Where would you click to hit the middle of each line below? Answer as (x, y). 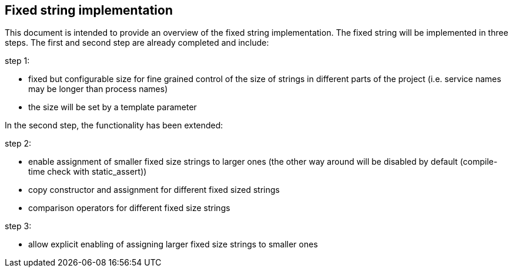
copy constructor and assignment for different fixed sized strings (154, 190)
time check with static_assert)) (88, 172)
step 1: (17, 61)
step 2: (18, 144)
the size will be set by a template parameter (113, 107)
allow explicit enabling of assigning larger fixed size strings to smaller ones (173, 244)
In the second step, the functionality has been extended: (114, 125)
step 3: (18, 226)
